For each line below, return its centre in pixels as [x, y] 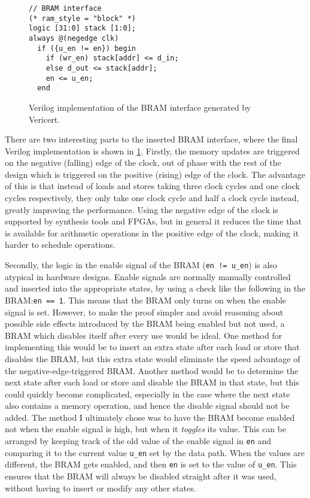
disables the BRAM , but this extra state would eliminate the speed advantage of [153, 358]
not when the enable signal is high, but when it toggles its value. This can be [146, 429]
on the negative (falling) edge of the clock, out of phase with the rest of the [143, 163]
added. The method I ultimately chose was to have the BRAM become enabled [150, 417]
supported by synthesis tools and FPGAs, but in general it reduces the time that [153, 221]
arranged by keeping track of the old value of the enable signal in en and [138, 441]
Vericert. [45, 119]
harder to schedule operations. [60, 245]
